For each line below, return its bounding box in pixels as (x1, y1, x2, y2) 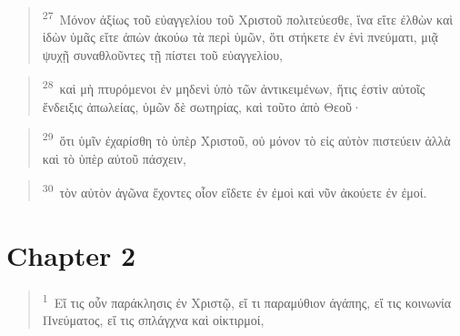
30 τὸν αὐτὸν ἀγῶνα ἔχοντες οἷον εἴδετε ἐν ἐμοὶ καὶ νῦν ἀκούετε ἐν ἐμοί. (42, 180, 427, 201)
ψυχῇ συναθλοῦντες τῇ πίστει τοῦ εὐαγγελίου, (42, 45, 283, 64)
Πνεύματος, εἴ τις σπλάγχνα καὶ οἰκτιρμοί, (42, 310, 265, 329)
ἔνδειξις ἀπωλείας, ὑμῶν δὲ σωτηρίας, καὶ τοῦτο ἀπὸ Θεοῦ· (42, 97, 362, 116)
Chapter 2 (6, 236, 136, 273)
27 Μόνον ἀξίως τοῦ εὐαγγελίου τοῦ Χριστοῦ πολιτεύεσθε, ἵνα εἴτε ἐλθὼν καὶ (42, 7, 454, 28)
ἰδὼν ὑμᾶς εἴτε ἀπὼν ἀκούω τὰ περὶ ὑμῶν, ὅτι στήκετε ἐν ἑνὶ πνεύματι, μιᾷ (42, 27, 438, 46)
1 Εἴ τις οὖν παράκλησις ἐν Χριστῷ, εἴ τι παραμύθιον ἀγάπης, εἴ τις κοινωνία (42, 290, 452, 311)
